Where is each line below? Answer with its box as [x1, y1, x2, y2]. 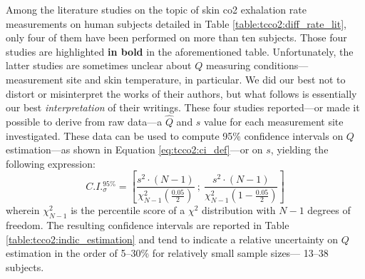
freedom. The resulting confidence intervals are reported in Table [6, 218, 289, 233]
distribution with [202, 203, 276, 218]
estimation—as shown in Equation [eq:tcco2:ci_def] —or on [6, 142, 263, 157]
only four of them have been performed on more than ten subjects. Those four [6, 30, 347, 45]
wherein [6, 203, 40, 218]
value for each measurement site [204, 113, 344, 128]
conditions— [253, 58, 309, 73]
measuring [205, 58, 251, 73]
